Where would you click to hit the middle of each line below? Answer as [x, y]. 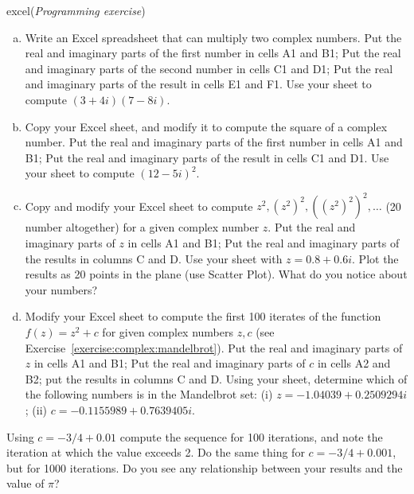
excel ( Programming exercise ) [76, 10]
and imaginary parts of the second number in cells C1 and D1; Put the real [209, 68]
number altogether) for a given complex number [142, 227]
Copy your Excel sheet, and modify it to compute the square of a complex [206, 126]
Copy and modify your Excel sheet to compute [139, 206]
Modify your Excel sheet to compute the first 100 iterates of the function [203, 316]
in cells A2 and [354, 363]
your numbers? [61, 289]
